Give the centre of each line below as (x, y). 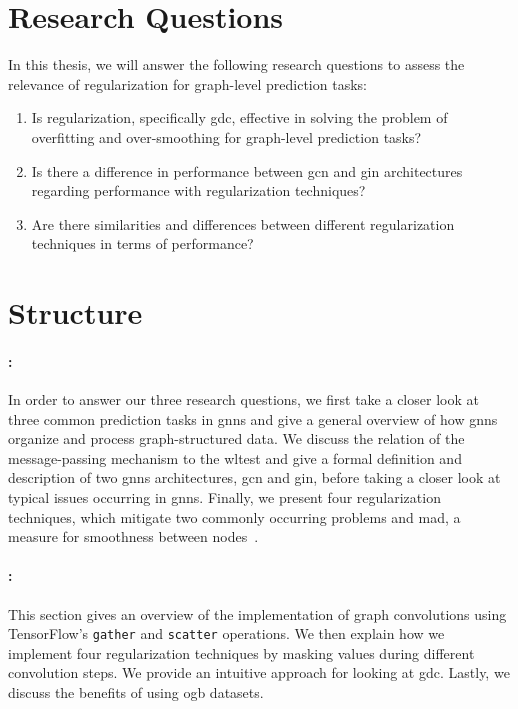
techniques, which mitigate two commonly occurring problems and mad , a (234, 516)
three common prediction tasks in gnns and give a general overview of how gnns (253, 418)
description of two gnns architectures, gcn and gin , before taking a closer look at (254, 477)
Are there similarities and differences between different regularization (243, 223)
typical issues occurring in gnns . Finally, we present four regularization (224, 497)
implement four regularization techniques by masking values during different (241, 652)
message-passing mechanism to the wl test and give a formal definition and (235, 457)
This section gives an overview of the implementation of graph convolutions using (257, 613)
